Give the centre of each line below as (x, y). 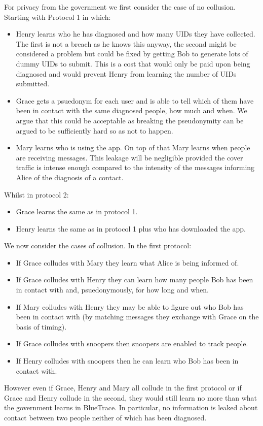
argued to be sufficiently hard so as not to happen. (95, 130)
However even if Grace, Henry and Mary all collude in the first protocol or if (123, 388)
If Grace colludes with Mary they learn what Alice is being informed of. (127, 262)
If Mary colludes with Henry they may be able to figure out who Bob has (130, 306)
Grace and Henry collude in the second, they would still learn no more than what (130, 397)
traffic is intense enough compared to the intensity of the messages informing (135, 167)
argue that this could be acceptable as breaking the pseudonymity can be (130, 120)
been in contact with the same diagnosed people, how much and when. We (131, 110)
